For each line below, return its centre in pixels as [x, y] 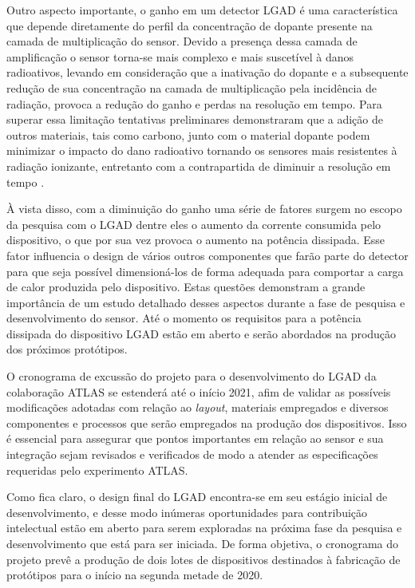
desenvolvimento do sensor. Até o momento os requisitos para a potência [184, 318]
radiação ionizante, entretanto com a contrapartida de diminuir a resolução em [199, 166]
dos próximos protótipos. [67, 349]
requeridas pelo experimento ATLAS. [97, 470]
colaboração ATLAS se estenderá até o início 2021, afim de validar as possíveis [199, 391]
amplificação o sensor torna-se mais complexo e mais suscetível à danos [180, 56]
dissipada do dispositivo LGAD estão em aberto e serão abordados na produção [202, 333]
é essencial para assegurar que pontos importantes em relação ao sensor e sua [195, 438]
